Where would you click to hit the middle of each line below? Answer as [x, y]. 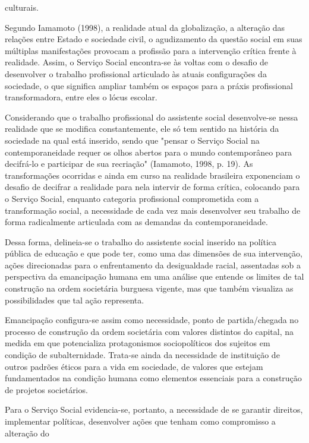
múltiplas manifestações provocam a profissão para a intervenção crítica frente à [151, 50]
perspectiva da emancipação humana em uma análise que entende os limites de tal [154, 276]
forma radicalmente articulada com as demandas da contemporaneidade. [136, 222]
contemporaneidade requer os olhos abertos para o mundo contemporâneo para [149, 152]
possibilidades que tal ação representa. [75, 300]
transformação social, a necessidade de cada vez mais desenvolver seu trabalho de [153, 210]
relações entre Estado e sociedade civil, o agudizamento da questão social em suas [154, 39]
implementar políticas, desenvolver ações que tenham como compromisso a [140, 421]
